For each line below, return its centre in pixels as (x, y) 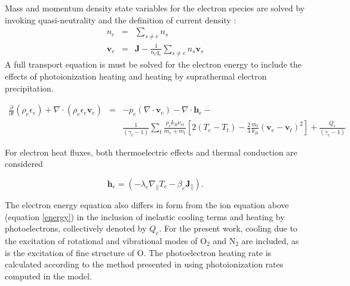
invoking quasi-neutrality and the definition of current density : (121, 19)
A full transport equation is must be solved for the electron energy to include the (153, 64)
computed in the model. (48, 276)
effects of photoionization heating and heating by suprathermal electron (136, 76)
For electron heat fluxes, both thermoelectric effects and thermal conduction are (151, 152)
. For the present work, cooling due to (228, 228)
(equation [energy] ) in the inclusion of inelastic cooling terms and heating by (145, 216)
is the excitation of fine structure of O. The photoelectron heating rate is (138, 252)
